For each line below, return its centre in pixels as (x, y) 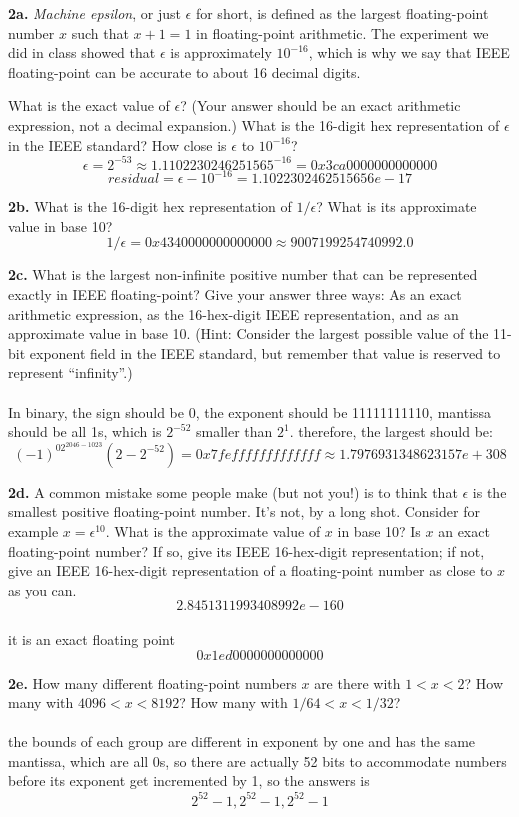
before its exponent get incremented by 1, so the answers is (189, 780)
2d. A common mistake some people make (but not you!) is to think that (233, 491)
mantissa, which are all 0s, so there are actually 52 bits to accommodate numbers (257, 760)
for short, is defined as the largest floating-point (342, 13)
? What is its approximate (396, 206)
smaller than (234, 431)
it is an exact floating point (91, 638)
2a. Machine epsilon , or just (94, 13)
